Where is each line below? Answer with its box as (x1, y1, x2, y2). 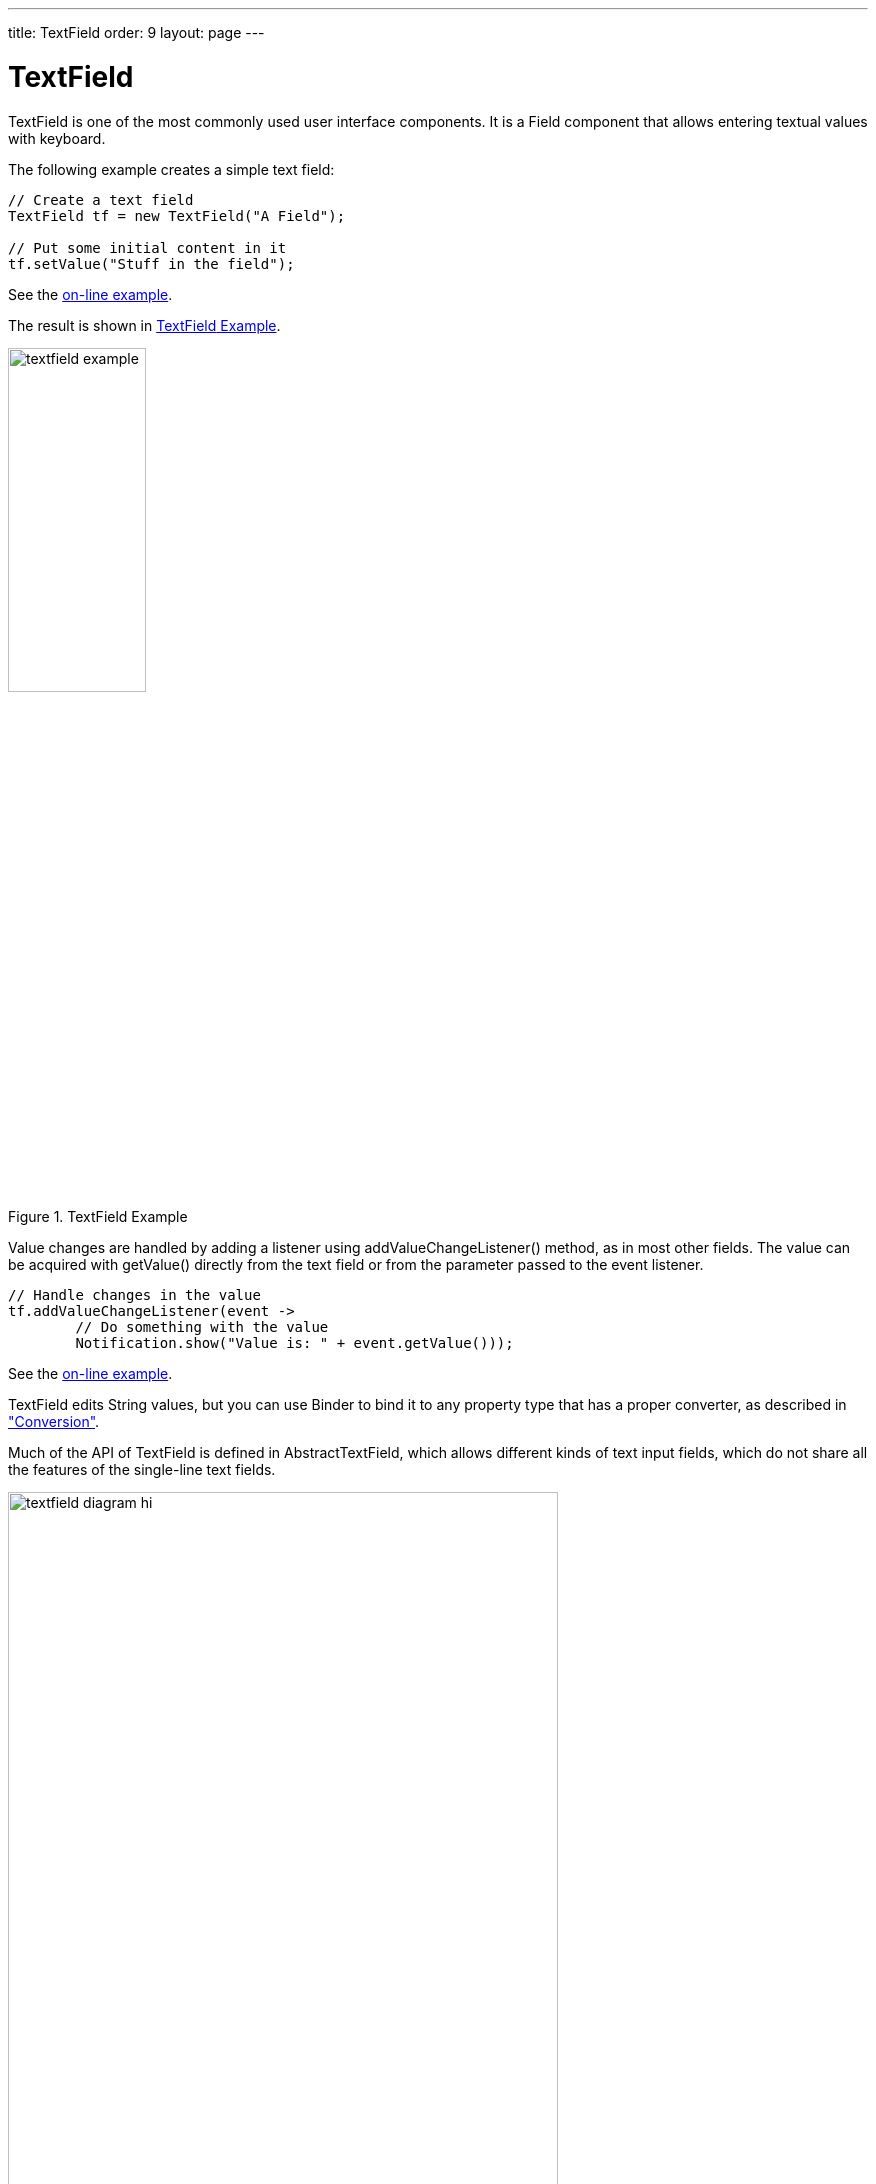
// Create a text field (8, 191, 194, 208)
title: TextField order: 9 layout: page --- (8, 24, 265, 41)
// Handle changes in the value (8, 1287, 261, 1304)
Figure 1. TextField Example (8, 1208, 188, 1226)
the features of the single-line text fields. (8, 1461, 276, 1479)
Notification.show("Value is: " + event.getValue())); (75, 1335, 514, 1352)
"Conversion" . (8, 1413, 100, 1431)
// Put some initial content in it (8, 239, 287, 256)
